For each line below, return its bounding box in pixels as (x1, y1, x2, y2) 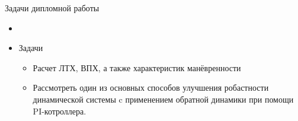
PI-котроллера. (33, 104, 86, 117)
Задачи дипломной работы (5, 2, 100, 14)
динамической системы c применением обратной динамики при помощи (33, 93, 294, 105)
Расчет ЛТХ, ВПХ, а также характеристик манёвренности (33, 61, 241, 74)
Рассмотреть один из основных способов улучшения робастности (33, 81, 269, 94)
